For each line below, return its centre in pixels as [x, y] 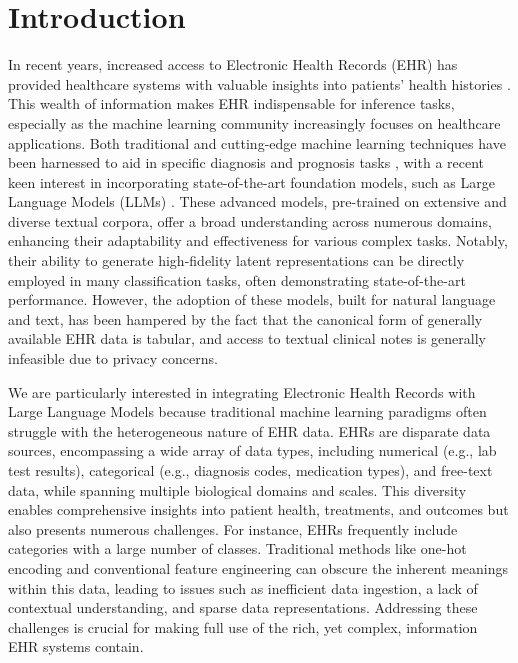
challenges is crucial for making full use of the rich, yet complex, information [243, 626]
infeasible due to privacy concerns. [113, 358]
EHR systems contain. [76, 646]
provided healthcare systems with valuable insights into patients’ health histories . [259, 83]
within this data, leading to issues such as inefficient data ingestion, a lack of [243, 587]
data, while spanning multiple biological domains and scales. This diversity [237, 489]
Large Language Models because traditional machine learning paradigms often [247, 411]
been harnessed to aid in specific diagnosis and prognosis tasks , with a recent [246, 162]
